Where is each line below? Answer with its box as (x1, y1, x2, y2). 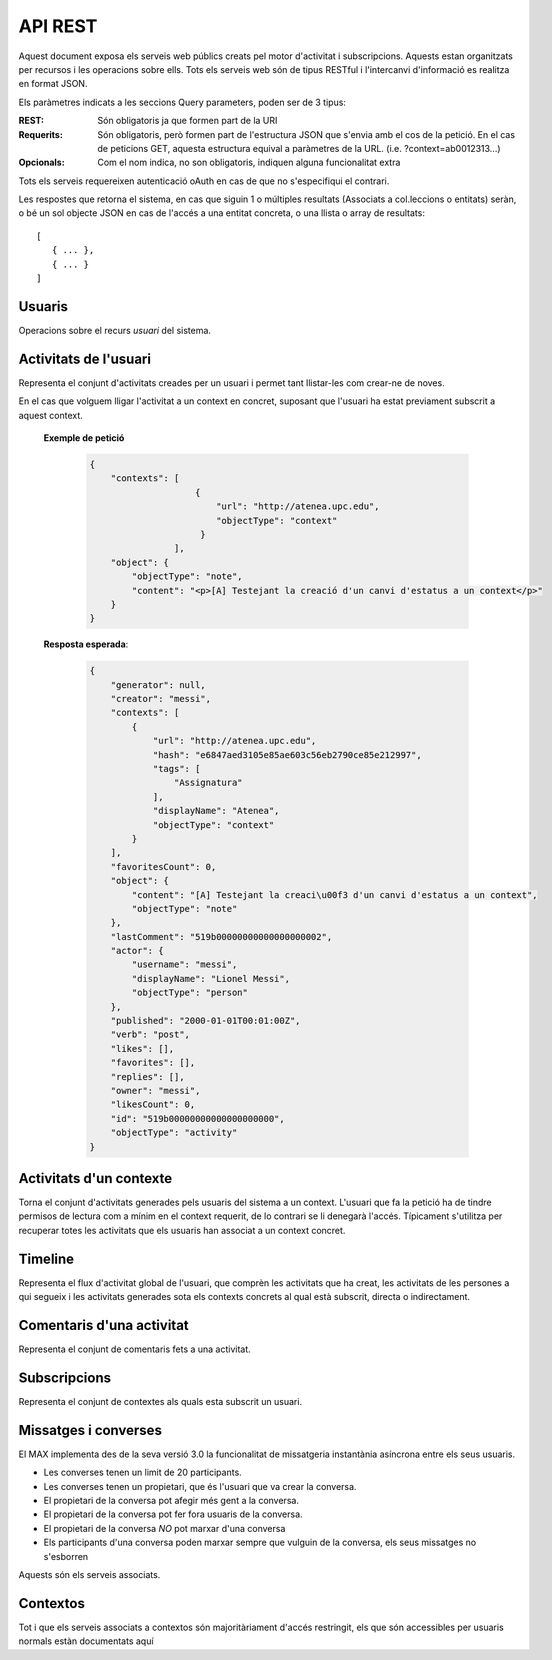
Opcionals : (18, 156, 65, 169)
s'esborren (43, 1550, 89, 1562)
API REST (18, 15, 98, 37)
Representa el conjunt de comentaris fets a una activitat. (18, 1343, 252, 1355)
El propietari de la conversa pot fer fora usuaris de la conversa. (43, 1508, 304, 1520)
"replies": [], (110, 1071, 185, 1082)
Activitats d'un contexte (18, 1170, 173, 1187)
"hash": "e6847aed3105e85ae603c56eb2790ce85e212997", (152, 749, 422, 760)
